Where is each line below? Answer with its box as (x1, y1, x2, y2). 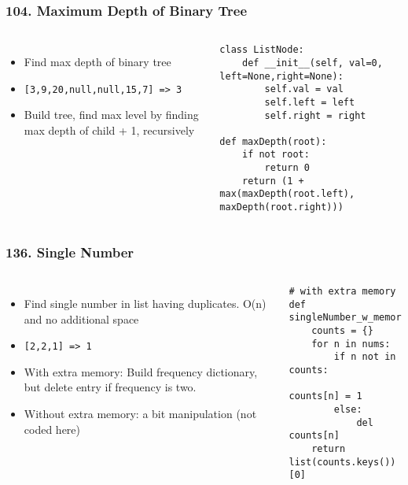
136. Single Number (6, 242, 134, 261)
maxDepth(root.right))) (219, 202, 344, 213)
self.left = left (264, 96, 355, 108)
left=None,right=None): (219, 70, 344, 82)
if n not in (333, 351, 396, 363)
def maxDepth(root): (219, 135, 327, 147)
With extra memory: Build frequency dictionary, (24, 363, 258, 379)
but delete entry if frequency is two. (24, 379, 197, 395)
